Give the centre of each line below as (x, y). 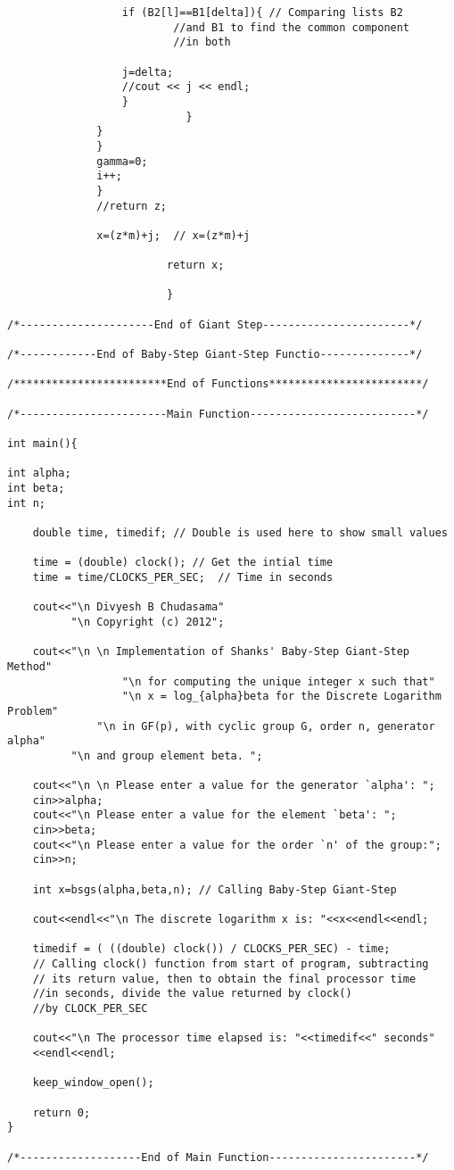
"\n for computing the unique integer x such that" (278, 681)
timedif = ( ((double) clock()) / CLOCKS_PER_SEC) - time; (211, 949)
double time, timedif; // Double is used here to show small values (240, 532)
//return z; (132, 206)
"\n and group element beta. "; (167, 755)
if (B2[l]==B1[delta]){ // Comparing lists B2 (262, 12)
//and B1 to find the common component (292, 27)
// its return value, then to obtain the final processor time (224, 979)
